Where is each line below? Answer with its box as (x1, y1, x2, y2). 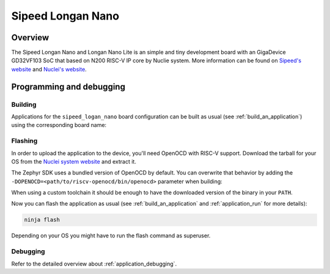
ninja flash (24, 217, 61, 223)
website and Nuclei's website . (11, 65, 87, 73)
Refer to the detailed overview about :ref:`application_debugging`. (11, 260, 177, 267)
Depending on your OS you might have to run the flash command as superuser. (11, 232, 211, 239)
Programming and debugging (11, 81, 125, 92)
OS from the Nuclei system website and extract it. (11, 157, 137, 165)
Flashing (11, 137, 38, 145)
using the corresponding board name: (11, 121, 107, 129)
